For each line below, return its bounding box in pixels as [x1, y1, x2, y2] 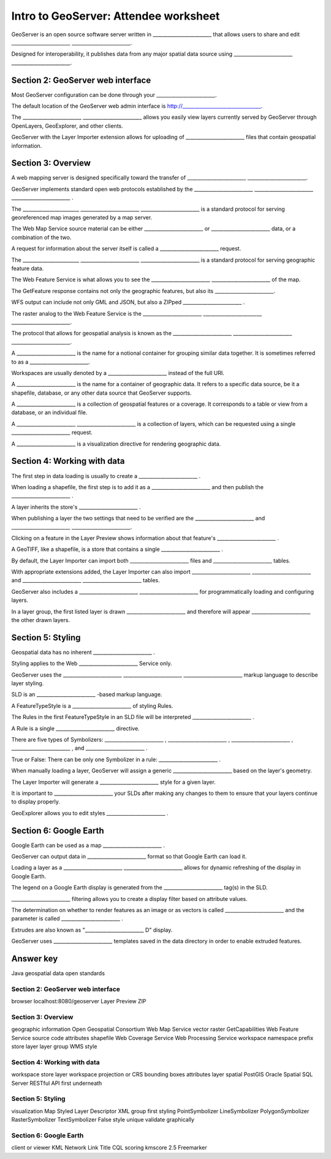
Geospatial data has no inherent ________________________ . [11, 648, 156, 656]
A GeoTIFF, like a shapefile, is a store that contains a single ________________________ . [11, 545, 224, 553]
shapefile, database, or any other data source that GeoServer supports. [11, 389, 192, 397]
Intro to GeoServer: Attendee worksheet [11, 9, 220, 23]
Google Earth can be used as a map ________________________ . [11, 842, 165, 849]
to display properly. [11, 798, 61, 805]
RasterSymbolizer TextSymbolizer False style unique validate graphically [11, 1116, 195, 1123]
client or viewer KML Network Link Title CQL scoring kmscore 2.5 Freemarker [11, 1144, 208, 1152]
